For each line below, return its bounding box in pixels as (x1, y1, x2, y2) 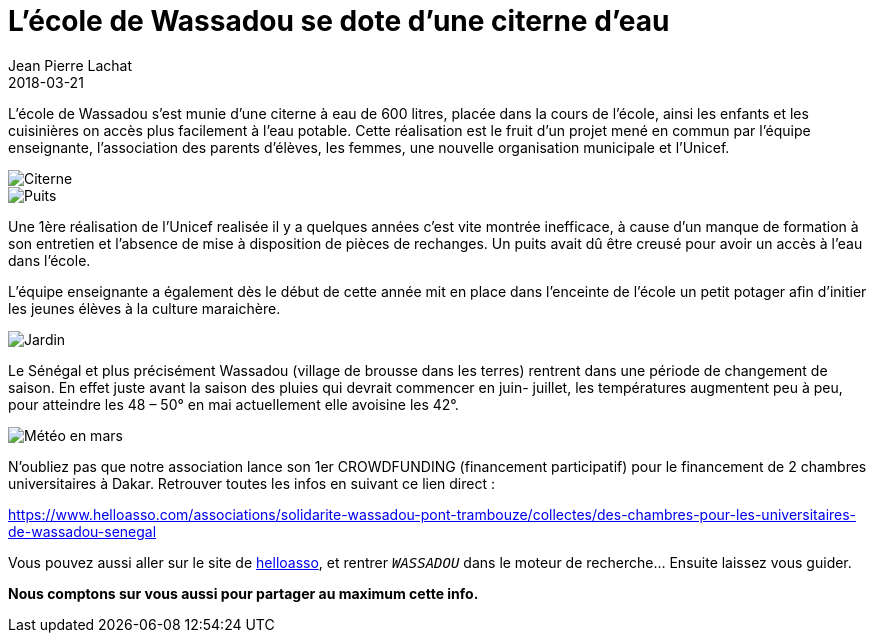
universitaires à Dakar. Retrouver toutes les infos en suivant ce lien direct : (8, 474, 495, 492)
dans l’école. (8, 251, 91, 269)
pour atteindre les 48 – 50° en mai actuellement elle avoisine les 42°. (8, 395, 459, 413)
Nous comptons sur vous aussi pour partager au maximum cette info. (8, 584, 479, 602)
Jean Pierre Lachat (8, 56, 132, 74)
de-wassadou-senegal (8, 522, 157, 540)
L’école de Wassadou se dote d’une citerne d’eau (8, 4, 670, 38)
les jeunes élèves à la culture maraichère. (8, 299, 281, 317)
